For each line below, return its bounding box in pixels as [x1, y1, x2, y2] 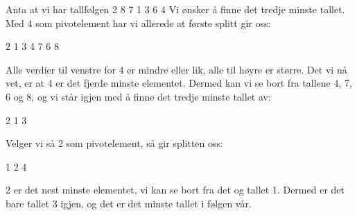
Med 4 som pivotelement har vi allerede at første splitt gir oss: [6, 15, 271, 30]
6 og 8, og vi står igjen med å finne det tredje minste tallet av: [6, 89, 271, 103]
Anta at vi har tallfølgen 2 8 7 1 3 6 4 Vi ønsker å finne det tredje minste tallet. [6, 2, 345, 16]
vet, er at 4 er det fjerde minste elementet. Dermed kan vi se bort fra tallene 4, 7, [6, 76, 352, 90]
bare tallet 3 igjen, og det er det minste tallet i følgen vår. [6, 196, 252, 210]
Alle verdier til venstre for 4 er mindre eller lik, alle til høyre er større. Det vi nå [6, 62, 347, 76]
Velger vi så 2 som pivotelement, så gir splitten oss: [6, 136, 223, 150]
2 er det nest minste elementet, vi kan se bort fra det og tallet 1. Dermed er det [6, 182, 345, 197]
